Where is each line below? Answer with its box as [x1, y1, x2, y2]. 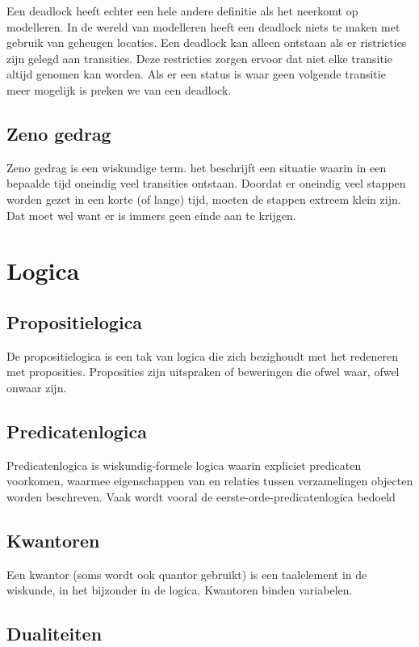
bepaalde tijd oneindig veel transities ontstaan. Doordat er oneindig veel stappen [6, 175, 406, 192]
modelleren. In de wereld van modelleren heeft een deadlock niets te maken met [6, 18, 400, 35]
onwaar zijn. [6, 378, 67, 395]
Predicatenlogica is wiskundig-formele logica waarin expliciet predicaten [6, 456, 362, 473]
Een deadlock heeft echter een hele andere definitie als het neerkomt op [6, 2, 358, 19]
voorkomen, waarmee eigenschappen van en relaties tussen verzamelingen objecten [6, 472, 413, 489]
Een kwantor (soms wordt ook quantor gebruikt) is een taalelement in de [6, 565, 367, 582]
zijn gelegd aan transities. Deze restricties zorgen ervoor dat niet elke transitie [6, 49, 392, 66]
